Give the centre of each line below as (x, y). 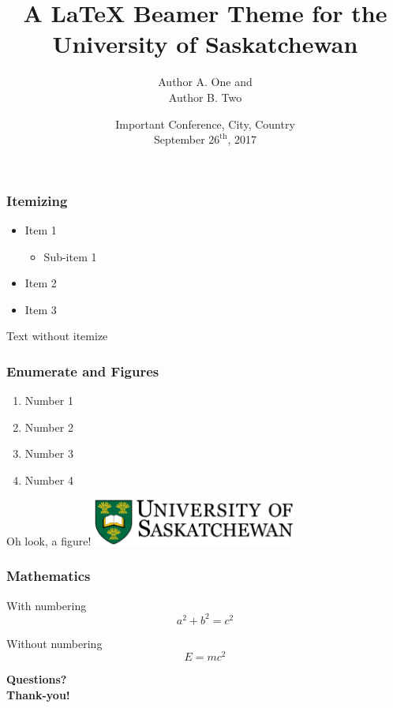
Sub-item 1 (70, 256)
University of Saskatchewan (205, 44)
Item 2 (41, 283)
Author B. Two (205, 97)
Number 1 (49, 401)
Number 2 (49, 427)
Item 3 (41, 309)
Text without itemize (57, 336)
